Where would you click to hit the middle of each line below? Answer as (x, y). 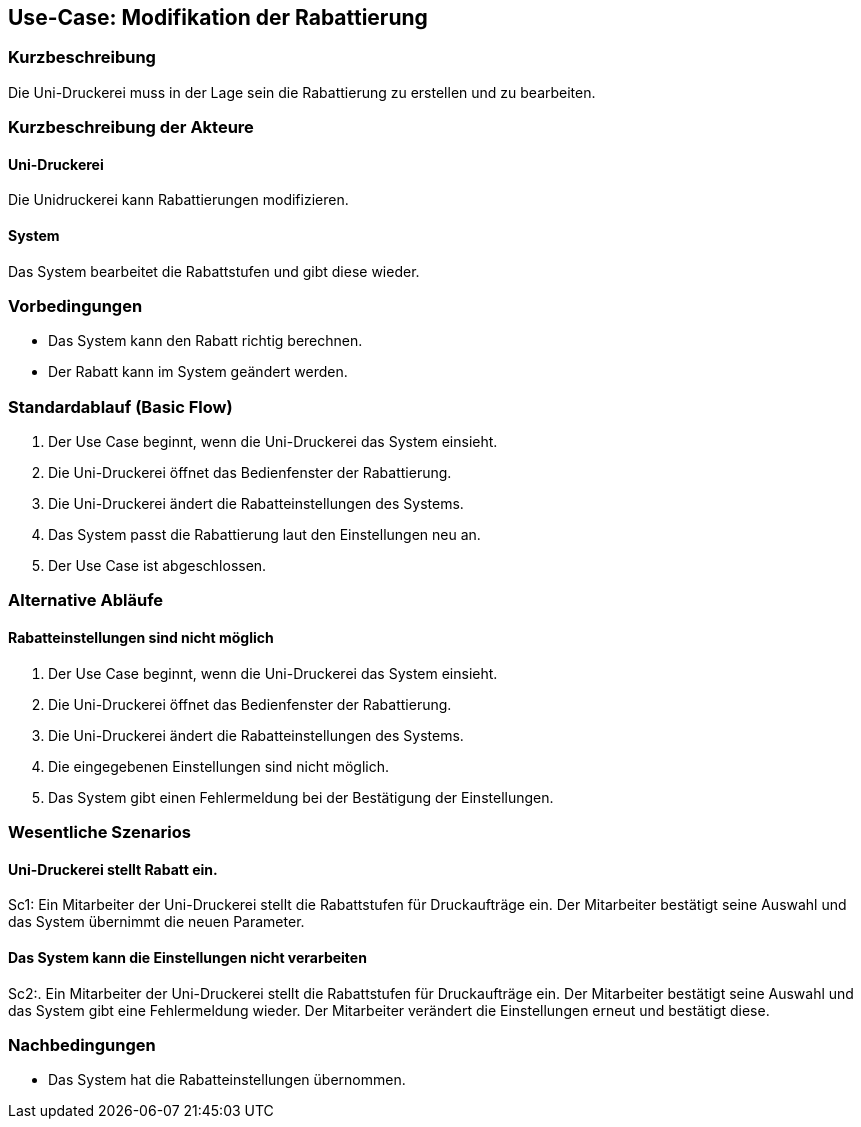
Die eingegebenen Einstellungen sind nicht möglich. (219, 766)
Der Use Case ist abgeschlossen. (157, 566)
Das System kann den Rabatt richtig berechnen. (205, 341)
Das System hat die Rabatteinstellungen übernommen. (227, 1080)
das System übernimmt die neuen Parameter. (156, 922)
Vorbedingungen (75, 305)
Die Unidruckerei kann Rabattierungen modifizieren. (178, 200)
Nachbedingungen (82, 1044)
